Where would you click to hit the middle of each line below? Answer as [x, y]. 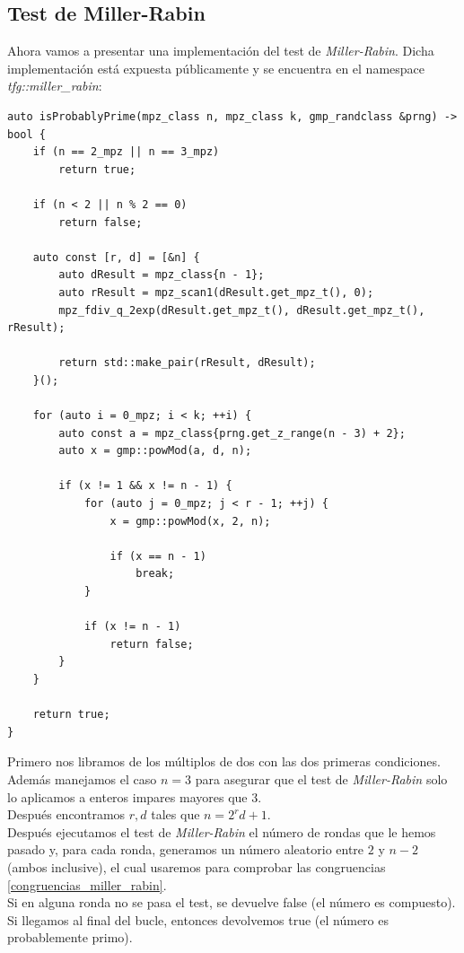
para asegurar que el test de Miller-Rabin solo [321, 778]
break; [155, 574]
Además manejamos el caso [82, 778]
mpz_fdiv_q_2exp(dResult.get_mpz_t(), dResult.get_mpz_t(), [242, 310]
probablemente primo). [70, 937]
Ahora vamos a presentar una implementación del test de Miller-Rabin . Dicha [221, 51]
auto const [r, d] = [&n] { [116, 257]
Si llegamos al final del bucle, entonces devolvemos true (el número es [198, 919]
